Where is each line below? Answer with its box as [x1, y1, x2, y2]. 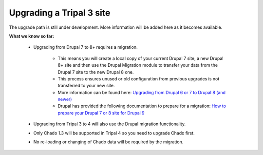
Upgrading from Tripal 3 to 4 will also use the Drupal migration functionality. [33, 121, 186, 127]
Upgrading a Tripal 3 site [9, 7, 111, 18]
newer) [57, 97, 72, 102]
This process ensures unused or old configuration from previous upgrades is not [57, 76, 220, 81]
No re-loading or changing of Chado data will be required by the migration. [33, 139, 184, 145]
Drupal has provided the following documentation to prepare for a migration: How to [57, 103, 226, 109]
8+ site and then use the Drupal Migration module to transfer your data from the [57, 62, 218, 68]
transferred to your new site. [57, 83, 115, 89]
